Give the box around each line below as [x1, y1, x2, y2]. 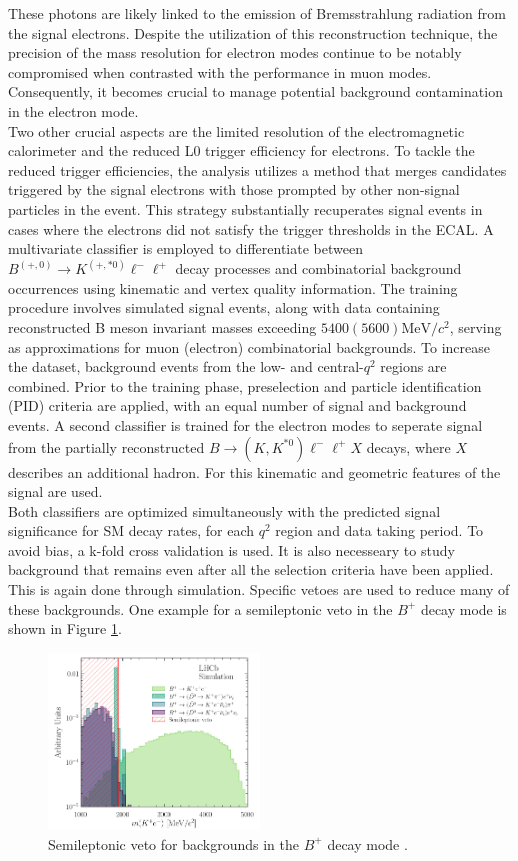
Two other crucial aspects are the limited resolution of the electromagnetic [8, 120, 465, 141]
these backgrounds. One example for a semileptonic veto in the [8, 598, 393, 619]
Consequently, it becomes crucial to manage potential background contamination [8, 81, 503, 102]
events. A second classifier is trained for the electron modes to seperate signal [8, 414, 483, 435]
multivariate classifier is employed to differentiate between [8, 238, 363, 259]
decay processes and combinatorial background [175, 258, 462, 279]
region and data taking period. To [275, 520, 484, 541]
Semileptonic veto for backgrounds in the [48, 833, 300, 854]
